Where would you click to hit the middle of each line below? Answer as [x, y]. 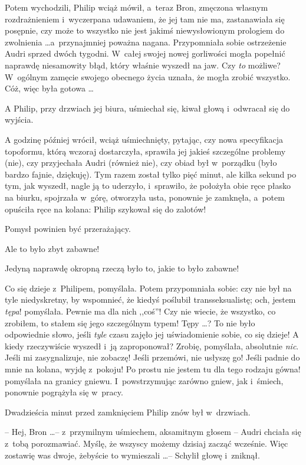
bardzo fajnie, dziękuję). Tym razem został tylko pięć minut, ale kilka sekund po [151, 174]
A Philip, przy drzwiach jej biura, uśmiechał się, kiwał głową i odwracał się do [147, 108]
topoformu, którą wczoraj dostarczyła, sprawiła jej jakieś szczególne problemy [145, 151]
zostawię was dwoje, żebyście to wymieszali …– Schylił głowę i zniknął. [132, 455]
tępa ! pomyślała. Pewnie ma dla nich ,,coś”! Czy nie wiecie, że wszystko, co [140, 311]
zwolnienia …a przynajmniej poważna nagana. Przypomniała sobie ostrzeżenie [146, 42]
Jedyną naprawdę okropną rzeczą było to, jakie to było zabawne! [122, 268]
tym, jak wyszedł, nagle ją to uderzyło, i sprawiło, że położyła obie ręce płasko [148, 186]
